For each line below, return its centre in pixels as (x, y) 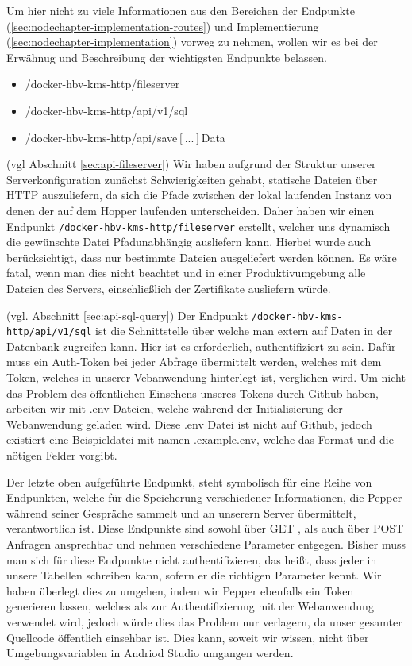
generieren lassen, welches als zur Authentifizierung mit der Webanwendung (190, 606)
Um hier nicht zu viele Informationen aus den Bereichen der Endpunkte (181, 10)
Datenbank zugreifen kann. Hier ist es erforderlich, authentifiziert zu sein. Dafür (201, 346)
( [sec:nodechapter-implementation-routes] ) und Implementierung (163, 26)
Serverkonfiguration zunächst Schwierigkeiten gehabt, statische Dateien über (192, 179)
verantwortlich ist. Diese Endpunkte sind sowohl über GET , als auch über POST (205, 528)
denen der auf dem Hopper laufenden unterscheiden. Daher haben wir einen (191, 210)
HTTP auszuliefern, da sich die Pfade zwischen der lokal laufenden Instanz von (199, 195)
